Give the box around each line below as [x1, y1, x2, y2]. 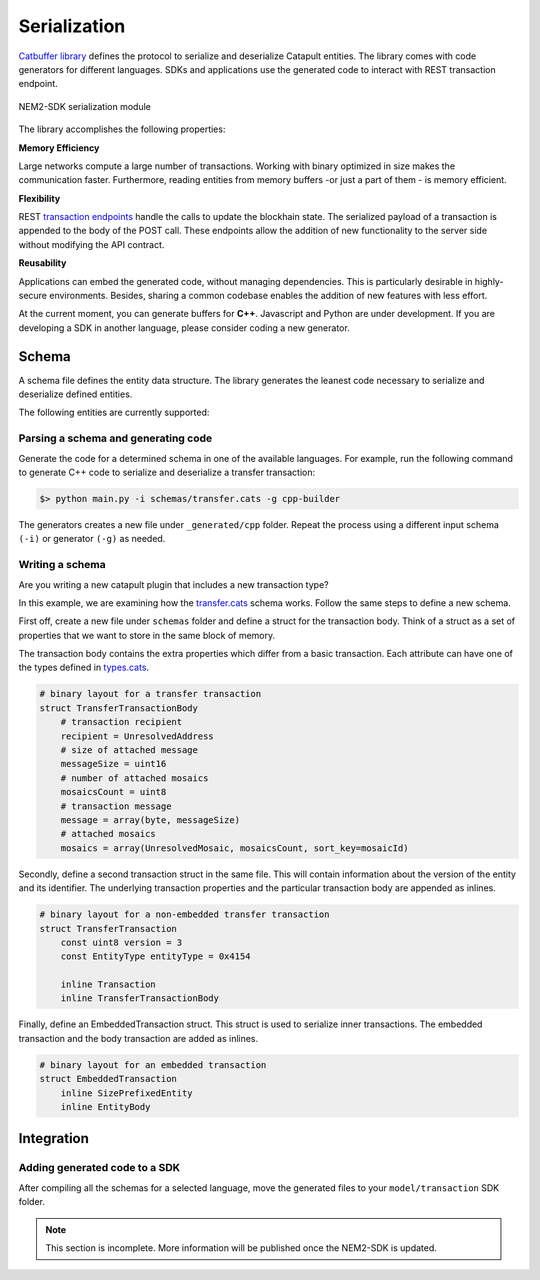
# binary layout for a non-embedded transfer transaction [39, 909, 330, 920]
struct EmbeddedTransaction [39, 1073, 177, 1085]
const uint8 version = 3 [60, 936, 183, 948]
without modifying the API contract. [18, 238, 165, 250]
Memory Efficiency [18, 141, 100, 154]
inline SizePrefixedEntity [60, 1087, 194, 1099]
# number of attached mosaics [60, 772, 209, 784]
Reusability [18, 257, 67, 269]
